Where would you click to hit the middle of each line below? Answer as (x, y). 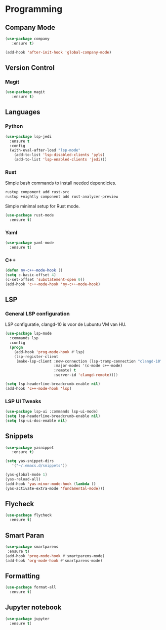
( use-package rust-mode (30, 215)
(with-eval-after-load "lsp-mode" (45, 150)
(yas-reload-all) (23, 479)
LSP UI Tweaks (23, 401)
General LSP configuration (38, 314)
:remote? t (65, 370)
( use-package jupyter (27, 619)
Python (14, 126)
